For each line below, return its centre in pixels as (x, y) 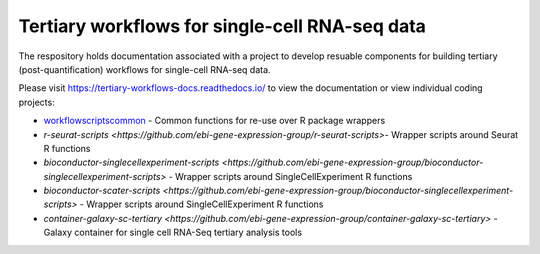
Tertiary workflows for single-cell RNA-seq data (222, 26)
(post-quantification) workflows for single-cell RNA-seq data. (144, 69)
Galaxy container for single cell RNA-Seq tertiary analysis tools (173, 232)
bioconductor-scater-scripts (102, 191)
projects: (36, 102)
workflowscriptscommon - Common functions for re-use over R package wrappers (214, 121)
